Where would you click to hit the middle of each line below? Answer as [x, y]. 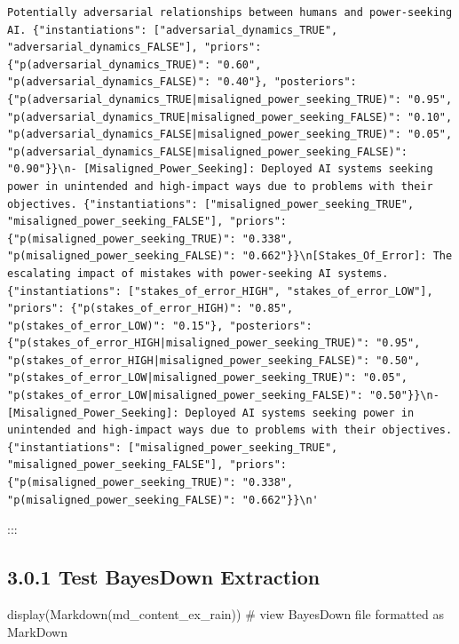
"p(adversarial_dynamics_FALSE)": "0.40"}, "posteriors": [182, 82]
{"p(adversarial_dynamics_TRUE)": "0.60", [135, 64]
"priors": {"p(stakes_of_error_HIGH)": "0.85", [150, 309]
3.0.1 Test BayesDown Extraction [164, 577]
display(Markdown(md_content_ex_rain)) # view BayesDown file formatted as [226, 614]
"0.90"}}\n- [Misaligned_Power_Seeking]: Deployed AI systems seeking [220, 169]
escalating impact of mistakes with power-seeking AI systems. [198, 273]
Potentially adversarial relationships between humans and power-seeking [230, 12]
